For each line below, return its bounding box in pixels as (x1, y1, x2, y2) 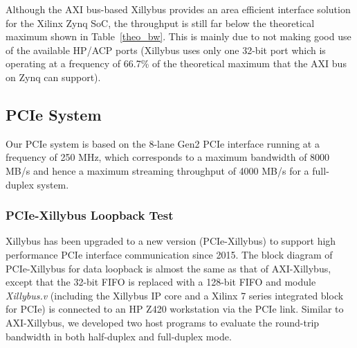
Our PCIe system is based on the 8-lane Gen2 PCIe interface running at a (6, 136, 320, 150)
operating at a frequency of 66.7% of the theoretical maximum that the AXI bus (6, 56, 347, 71)
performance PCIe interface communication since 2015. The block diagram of (6, 247, 333, 261)
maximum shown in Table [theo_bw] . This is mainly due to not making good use (6, 29, 351, 44)
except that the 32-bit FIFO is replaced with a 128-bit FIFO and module (6, 275, 316, 289)
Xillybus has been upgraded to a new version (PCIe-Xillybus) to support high (6, 234, 336, 248)
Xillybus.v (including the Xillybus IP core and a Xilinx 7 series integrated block (6, 288, 344, 302)
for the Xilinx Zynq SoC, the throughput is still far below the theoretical (6, 15, 315, 30)
